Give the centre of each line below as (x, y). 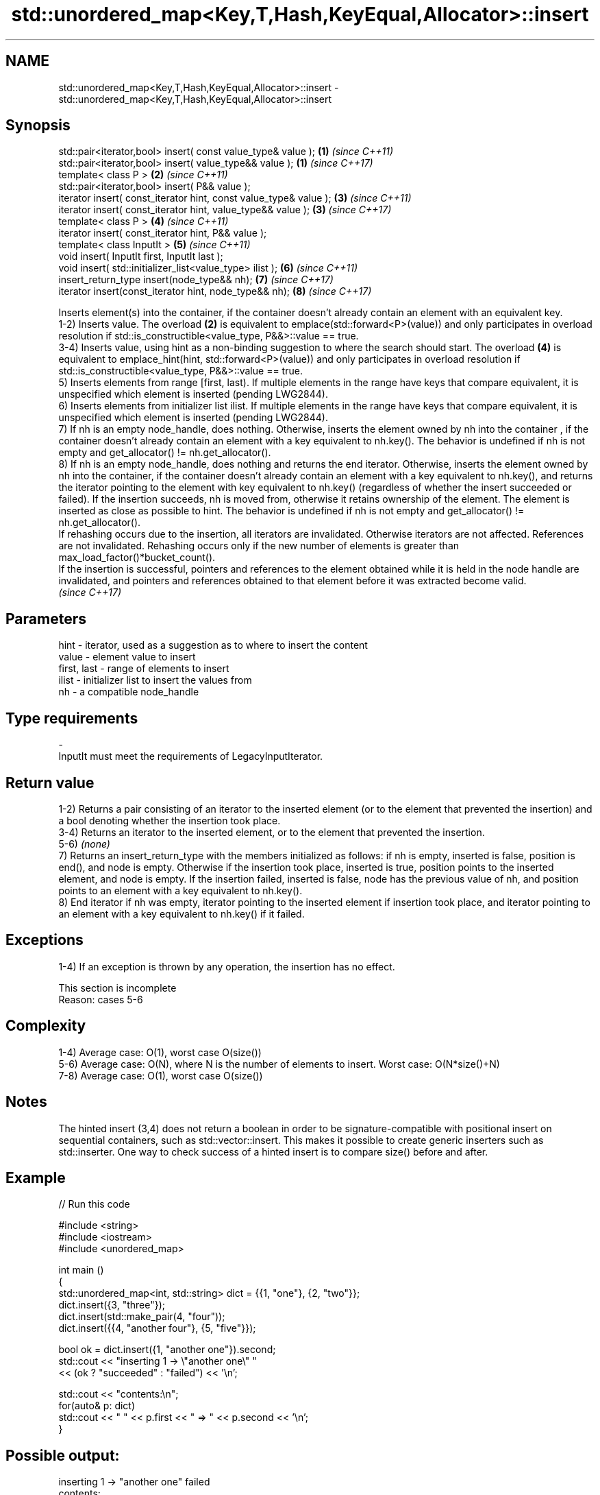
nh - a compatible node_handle (129, 692)
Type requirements (72, 718)
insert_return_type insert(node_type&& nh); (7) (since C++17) (196, 280)
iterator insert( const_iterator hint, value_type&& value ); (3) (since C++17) (225, 210)
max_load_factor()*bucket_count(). (137, 558)
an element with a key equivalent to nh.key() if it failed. (182, 913)
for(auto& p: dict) (97, 1406)
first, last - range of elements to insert (144, 669)
